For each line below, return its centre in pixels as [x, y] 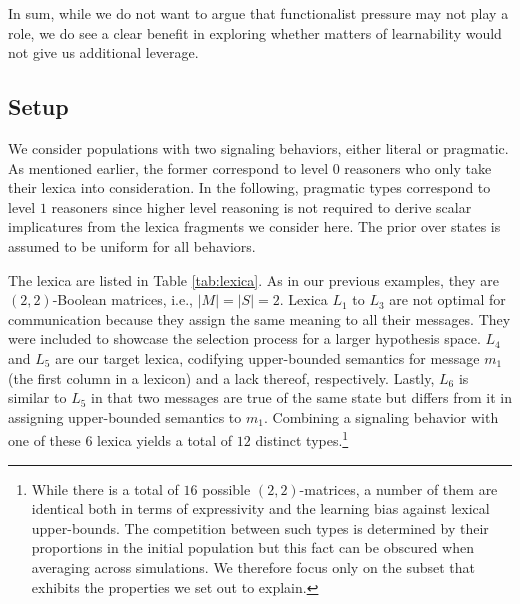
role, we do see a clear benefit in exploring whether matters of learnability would [255, 32]
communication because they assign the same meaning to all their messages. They [259, 318]
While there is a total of [105, 488]
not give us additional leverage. [103, 52]
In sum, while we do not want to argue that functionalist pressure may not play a [258, 13]
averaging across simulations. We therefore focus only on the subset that [253, 566]
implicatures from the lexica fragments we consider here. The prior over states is [254, 226]
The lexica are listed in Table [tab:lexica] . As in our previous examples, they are [253, 279]
